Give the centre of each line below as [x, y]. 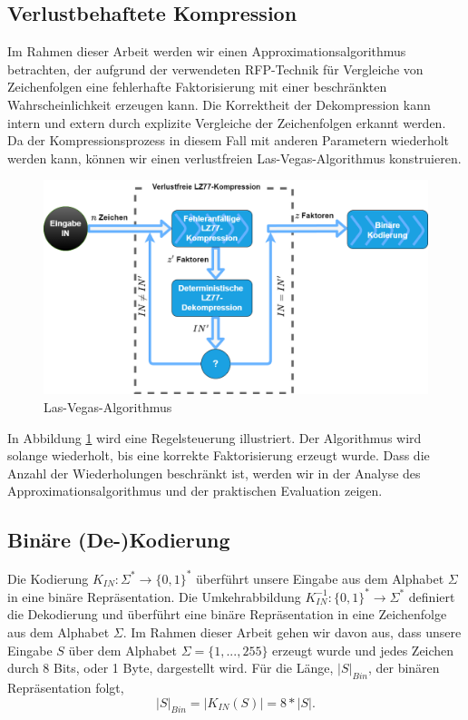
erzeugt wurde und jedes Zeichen [363, 650]
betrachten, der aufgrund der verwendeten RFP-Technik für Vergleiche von [215, 69]
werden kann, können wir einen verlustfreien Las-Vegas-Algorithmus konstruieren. [234, 158]
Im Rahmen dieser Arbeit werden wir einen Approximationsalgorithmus [207, 51]
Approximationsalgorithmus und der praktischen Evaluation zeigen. [195, 491]
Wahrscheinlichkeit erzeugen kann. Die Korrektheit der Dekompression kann [219, 104]
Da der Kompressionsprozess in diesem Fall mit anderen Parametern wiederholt [229, 140]
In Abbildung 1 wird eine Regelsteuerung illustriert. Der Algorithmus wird [214, 437]
